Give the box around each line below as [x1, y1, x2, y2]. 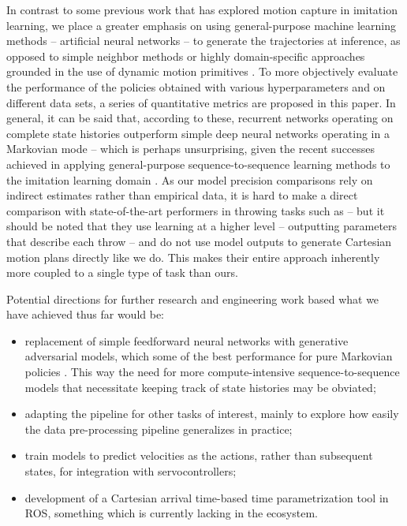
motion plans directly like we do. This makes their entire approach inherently [6, 248, 380, 265]
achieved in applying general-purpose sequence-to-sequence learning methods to [6, 155, 390, 172]
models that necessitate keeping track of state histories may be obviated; [24, 379, 376, 395]
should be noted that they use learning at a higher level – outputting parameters [6, 218, 398, 234]
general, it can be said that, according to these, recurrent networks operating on [6, 110, 394, 126]
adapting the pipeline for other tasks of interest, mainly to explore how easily [24, 405, 399, 422]
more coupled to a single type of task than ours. [6, 264, 238, 281]
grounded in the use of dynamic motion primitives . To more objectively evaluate [6, 63, 398, 80]
